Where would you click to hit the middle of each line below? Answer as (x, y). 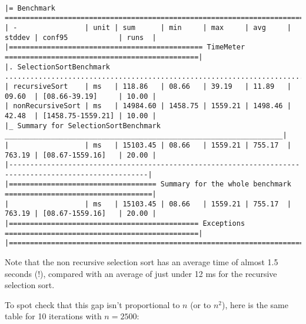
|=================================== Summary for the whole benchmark (148, 184)
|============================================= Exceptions (125, 224)
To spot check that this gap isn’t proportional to (92, 304)
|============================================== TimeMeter (125, 47)
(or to (201, 304)
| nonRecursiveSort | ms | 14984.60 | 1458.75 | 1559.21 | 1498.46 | (148, 106)
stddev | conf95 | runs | (81, 37)
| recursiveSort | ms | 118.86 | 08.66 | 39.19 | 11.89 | (148, 86)
